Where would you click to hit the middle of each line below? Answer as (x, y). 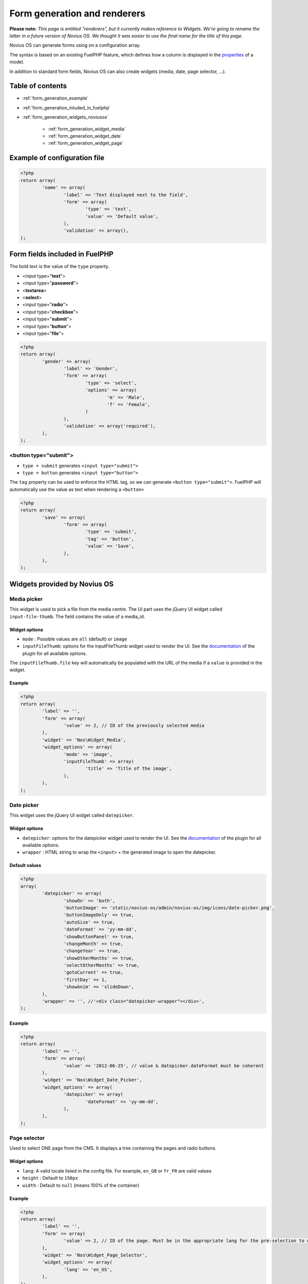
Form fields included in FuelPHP (62, 254)
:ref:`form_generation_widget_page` (86, 143)
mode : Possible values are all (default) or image (75, 639)
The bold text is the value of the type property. (60, 267)
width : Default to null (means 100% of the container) (81, 1185)
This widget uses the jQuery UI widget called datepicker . (72, 815)
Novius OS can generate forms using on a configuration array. (75, 45)
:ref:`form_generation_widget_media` (87, 129)
